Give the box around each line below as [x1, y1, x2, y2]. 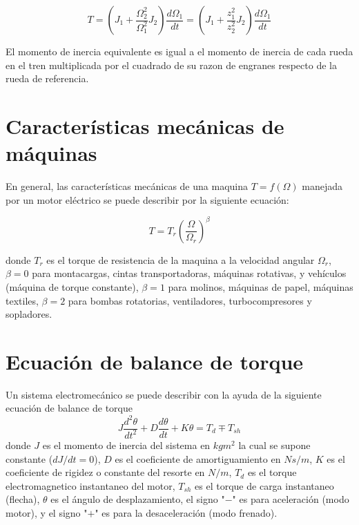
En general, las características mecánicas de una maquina [6, 179, 248, 193]
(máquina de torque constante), [6, 279, 139, 294]
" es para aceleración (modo [232, 492, 349, 506]
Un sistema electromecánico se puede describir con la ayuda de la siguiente [6, 387, 322, 401]
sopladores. [6, 307, 52, 321]
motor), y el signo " [6, 505, 88, 519]
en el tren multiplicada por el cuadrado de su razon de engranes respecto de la [6, 57, 337, 72]
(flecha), [6, 492, 40, 506]
